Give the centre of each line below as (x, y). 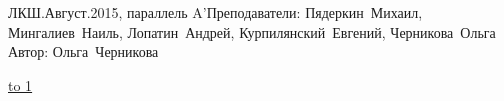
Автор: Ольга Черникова (83, 51)
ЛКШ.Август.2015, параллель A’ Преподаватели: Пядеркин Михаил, (215, 12)
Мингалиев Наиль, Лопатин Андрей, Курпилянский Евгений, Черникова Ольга (252, 31)
